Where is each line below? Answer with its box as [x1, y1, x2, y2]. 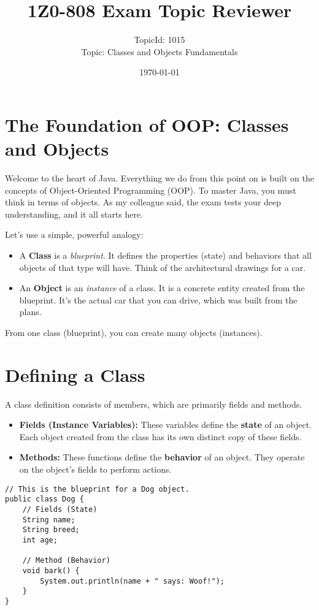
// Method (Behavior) [22, 556, 110, 565]
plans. [19, 305, 42, 318]
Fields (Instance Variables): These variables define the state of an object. [19, 418, 312, 431]
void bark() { [22, 566, 80, 575]
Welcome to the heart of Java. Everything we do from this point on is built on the [5, 172, 314, 185]
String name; [22, 515, 75, 524]
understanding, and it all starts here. [5, 207, 144, 220]
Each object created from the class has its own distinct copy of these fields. [19, 430, 302, 443]
